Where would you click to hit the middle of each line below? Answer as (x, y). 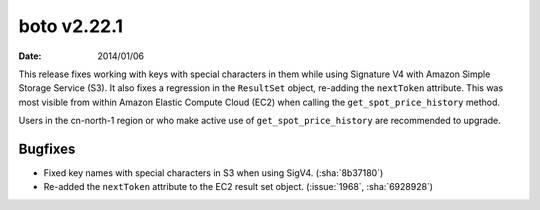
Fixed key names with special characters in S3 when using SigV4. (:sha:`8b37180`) (213, 173)
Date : (30, 56)
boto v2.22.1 (71, 26)
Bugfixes (47, 148)
